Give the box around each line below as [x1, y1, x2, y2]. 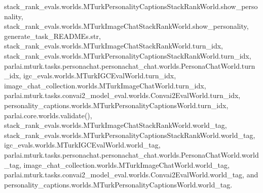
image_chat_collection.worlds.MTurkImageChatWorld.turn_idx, [4, 80, 206, 90]
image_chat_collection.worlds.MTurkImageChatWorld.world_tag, [23, 159, 230, 170]
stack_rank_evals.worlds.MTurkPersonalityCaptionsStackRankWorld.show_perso [4, 1, 258, 11]
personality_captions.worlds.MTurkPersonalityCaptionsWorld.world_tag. [4, 179, 233, 189]
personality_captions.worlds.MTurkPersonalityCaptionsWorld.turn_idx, [4, 100, 229, 110]
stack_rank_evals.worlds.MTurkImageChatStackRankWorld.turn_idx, [4, 40, 223, 51]
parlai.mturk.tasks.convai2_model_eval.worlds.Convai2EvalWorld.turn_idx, [4, 90, 241, 101]
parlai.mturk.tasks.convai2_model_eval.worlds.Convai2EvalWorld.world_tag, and [4, 169, 258, 180]
